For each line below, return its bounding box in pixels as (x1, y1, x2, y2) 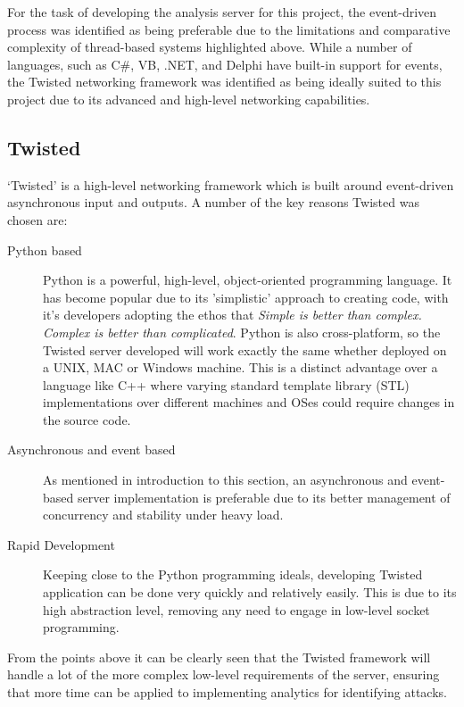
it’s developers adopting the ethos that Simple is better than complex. (43, 305, 422, 324)
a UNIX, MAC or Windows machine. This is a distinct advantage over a (43, 358, 438, 377)
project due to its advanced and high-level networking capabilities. (7, 89, 370, 108)
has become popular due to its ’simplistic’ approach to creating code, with (43, 287, 449, 306)
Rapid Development (7, 535, 115, 553)
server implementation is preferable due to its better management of (77, 487, 451, 506)
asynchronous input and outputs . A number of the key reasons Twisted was (7, 193, 419, 212)
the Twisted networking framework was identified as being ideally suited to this (7, 72, 442, 91)
